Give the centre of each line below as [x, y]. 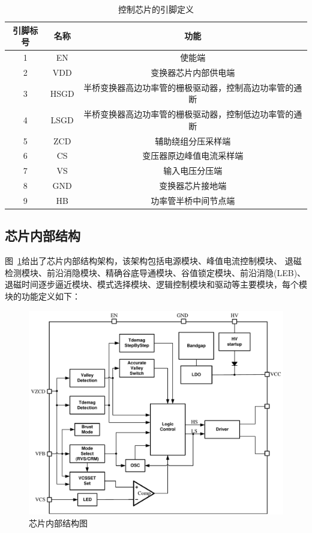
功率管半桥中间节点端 [193, 200]
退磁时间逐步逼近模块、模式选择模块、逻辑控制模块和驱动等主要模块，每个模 [156, 284]
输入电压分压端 [193, 171]
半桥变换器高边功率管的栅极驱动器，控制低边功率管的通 [193, 114]
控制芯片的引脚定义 [156, 9]
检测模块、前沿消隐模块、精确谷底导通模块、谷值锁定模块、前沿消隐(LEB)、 [155, 272]
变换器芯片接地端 [193, 186]
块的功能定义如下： [43, 296]
